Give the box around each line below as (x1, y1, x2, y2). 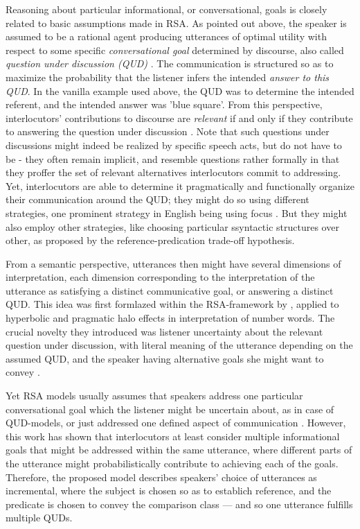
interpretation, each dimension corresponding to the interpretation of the (6, 270, 315, 284)
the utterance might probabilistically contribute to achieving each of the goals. (6, 456, 339, 470)
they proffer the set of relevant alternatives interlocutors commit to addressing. (6, 165, 341, 180)
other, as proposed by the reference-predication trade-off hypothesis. (6, 233, 295, 248)
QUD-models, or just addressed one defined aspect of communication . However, (6, 415, 346, 430)
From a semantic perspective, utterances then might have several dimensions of (6, 256, 341, 270)
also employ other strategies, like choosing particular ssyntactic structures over (6, 219, 339, 234)
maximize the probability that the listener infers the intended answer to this (6, 69, 330, 84)
